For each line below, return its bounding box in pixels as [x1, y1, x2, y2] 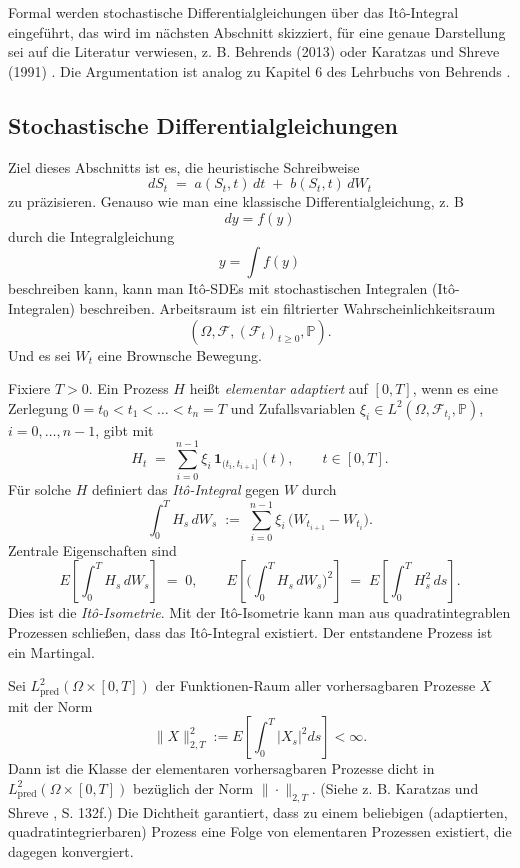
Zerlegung [8, 397, 68, 418]
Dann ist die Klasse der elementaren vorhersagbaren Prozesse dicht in [8, 758, 435, 779]
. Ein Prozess [88, 378, 169, 399]
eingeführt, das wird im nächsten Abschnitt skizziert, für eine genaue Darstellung [8, 21, 506, 42]
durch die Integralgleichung [8, 225, 175, 246]
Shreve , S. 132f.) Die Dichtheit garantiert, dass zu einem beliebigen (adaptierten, [8, 801, 508, 822]
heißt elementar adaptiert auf [189, 378, 368, 399]
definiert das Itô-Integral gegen [91, 479, 280, 500]
